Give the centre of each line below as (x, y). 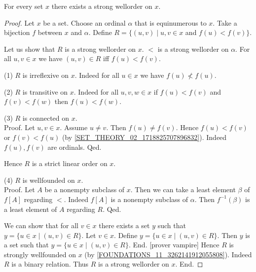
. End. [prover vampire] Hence (174, 245)
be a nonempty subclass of (85, 189)
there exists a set (124, 225)
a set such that (26, 245)
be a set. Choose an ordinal (84, 22)
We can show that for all (41, 225)
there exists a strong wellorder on (102, 6)
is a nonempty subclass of (149, 199)
